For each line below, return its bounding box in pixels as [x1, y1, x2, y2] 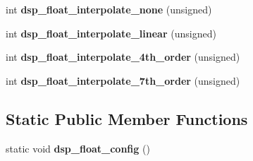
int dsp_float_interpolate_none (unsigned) [6, 2, 212, 16]
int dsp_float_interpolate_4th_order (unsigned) [6, 49, 240, 64]
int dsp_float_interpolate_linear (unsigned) [6, 25, 216, 40]
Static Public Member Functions [6, 107, 248, 129]
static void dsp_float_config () [6, 141, 150, 155]
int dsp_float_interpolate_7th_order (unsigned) [6, 73, 240, 88]
